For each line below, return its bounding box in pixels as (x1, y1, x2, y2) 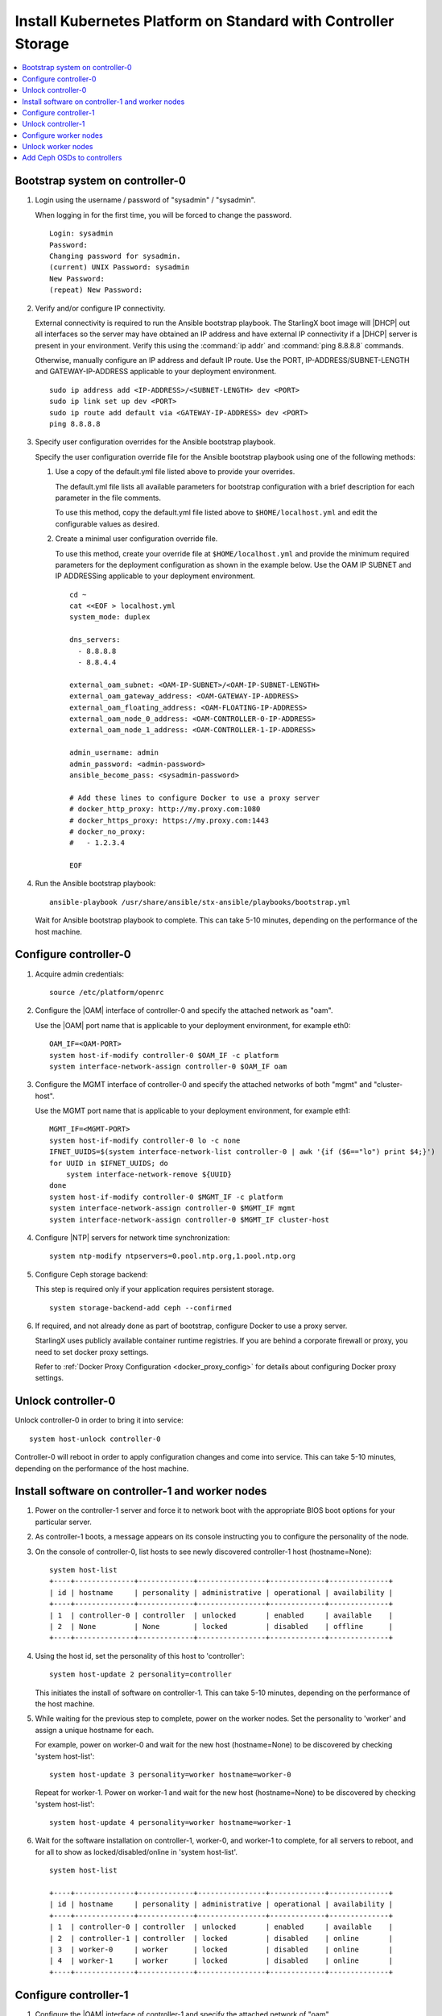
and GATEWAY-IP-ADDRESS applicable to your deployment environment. (35, 367, 277, 377)
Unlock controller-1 (22, 119, 85, 129)
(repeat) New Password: (49, 285, 143, 294)
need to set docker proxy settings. (35, 1347, 149, 1356)
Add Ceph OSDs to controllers (22, 153, 122, 163)
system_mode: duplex (69, 613, 151, 622)
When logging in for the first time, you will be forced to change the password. (35, 210, 292, 219)
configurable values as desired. (55, 519, 160, 528)
